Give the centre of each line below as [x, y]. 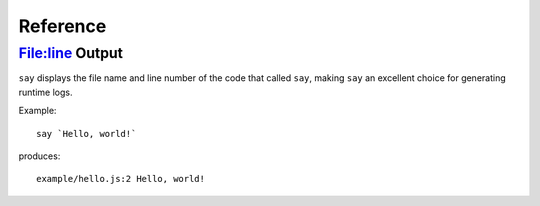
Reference [62, 26]
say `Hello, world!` [86, 133]
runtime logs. [45, 92]
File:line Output [71, 53]
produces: [39, 156]
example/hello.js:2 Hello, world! [120, 179]
